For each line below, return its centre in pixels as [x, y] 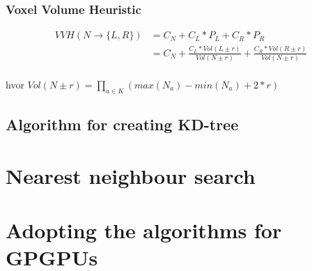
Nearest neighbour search [131, 175]
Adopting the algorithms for [144, 230]
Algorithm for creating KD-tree [122, 124]
